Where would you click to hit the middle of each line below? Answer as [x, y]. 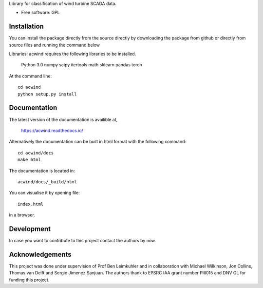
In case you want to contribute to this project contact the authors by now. [83, 240]
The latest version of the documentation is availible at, [63, 119]
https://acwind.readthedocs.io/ [52, 130]
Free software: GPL [41, 13]
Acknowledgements [40, 254]
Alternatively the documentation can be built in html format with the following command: [98, 142]
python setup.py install [47, 94]
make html [29, 160]
